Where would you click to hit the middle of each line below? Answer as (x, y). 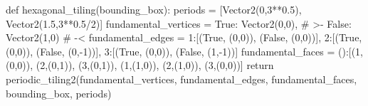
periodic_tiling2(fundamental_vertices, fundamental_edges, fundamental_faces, (182, 79)
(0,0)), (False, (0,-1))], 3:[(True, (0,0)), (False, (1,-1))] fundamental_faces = (170, 51)
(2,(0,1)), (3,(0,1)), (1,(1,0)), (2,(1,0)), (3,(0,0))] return (155, 65)
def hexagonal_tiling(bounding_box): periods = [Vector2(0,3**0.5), (154, 9)
